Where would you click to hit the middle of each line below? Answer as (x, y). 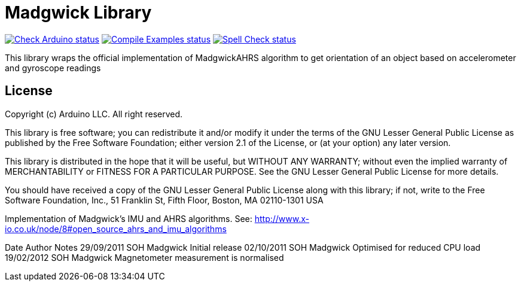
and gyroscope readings (53, 68)
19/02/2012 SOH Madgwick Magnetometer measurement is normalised (144, 257)
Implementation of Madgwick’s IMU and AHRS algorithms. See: (129, 218)
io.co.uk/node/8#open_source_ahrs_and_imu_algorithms (116, 229)
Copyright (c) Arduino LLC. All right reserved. (94, 114)
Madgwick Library (78, 13)
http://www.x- (282, 218)
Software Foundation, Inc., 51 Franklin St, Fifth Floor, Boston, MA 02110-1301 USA (164, 200)
